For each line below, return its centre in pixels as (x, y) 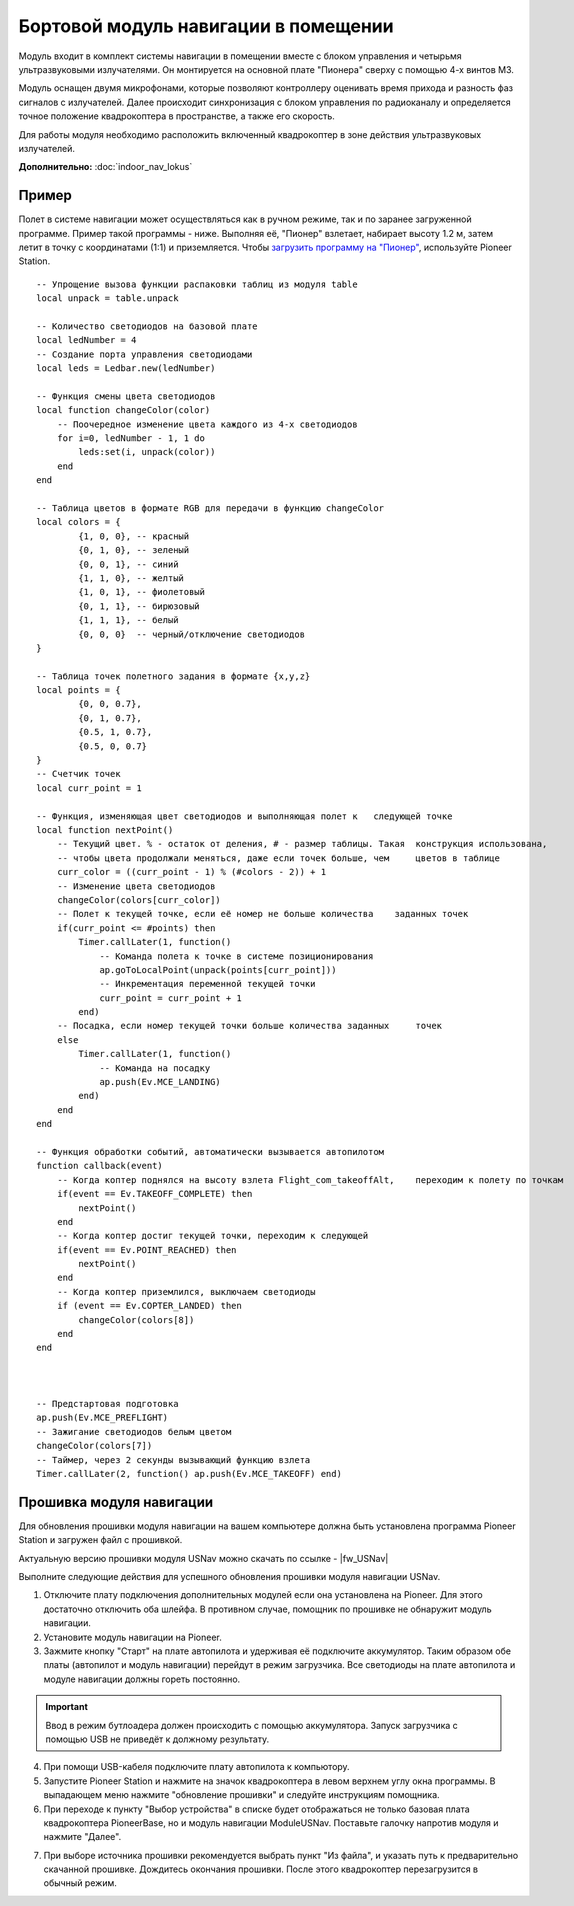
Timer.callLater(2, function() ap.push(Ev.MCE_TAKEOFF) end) (189, 1473)
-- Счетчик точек (78, 774)
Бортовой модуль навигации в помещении (206, 26)
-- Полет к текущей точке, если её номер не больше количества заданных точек (262, 914)
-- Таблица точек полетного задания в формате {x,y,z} (173, 676)
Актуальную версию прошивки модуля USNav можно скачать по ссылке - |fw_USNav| (203, 1558)
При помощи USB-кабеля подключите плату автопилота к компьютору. (196, 1767)
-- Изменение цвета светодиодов (136, 886)
